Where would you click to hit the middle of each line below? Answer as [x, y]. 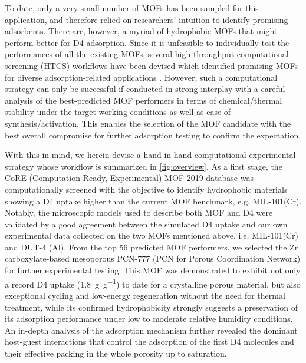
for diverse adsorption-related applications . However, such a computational [141, 77]
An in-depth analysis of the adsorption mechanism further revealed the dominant [151, 330]
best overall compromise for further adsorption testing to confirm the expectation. [153, 135]
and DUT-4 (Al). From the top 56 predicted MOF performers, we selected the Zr [152, 247]
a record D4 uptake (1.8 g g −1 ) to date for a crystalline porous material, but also [153, 283]
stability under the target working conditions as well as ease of [118, 112]
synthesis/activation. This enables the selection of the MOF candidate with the [148, 123]
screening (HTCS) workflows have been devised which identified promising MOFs [151, 65]
